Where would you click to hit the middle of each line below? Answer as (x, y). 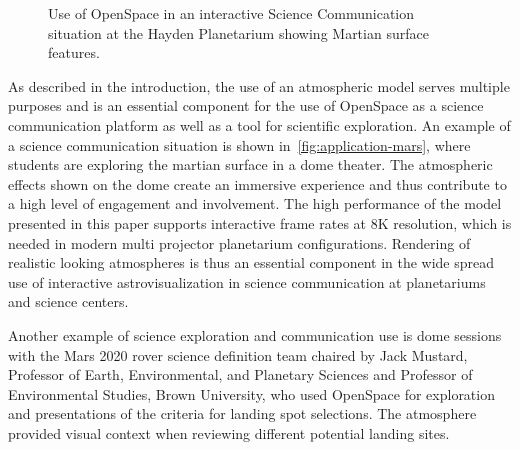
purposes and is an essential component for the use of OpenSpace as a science (246, 105)
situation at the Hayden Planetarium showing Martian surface (238, 32)
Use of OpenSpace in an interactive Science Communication (231, 13)
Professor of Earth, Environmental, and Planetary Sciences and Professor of (240, 374)
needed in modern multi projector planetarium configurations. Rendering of (239, 242)
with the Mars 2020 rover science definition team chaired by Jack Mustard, (238, 354)
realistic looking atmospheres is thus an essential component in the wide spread (251, 262)
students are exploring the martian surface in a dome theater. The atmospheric (250, 164)
